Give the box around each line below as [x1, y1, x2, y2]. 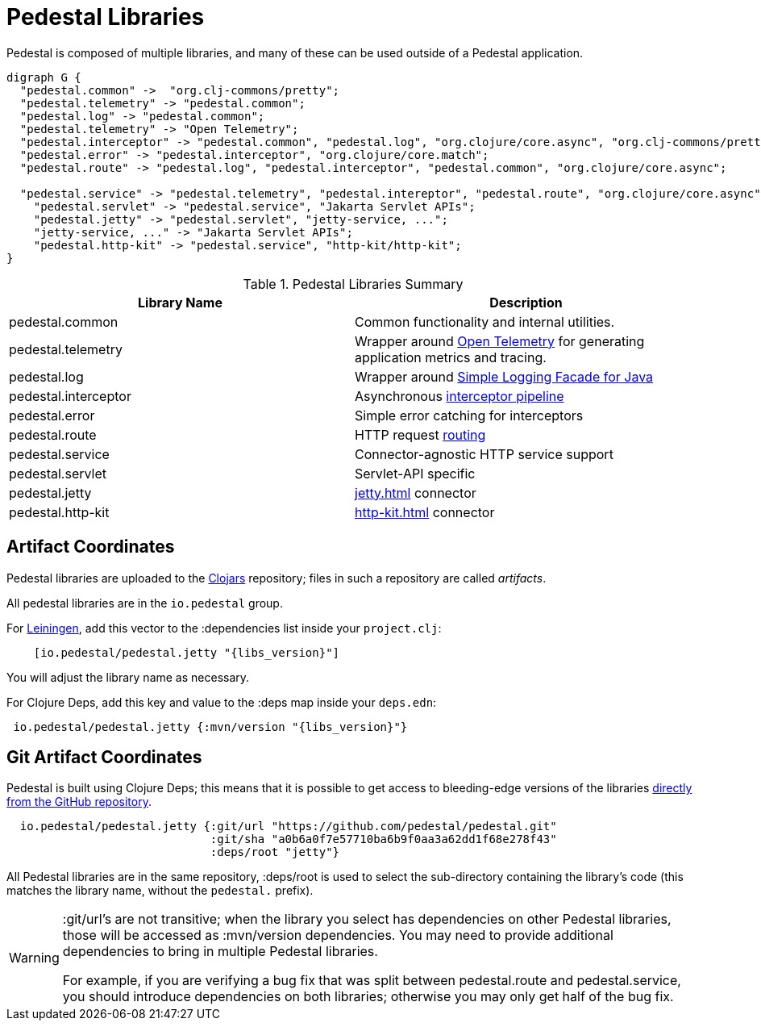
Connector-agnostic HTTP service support [355, 445, 613, 462]
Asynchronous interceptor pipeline [355, 387, 564, 404]
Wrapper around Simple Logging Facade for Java [355, 368, 654, 385]
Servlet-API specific [355, 465, 476, 482]
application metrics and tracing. [355, 349, 547, 365]
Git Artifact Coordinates [6, 747, 202, 768]
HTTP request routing [355, 426, 486, 443]
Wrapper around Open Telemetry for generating [355, 332, 645, 349]
